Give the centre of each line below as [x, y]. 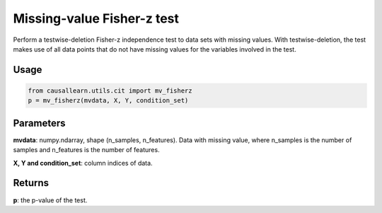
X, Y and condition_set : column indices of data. [83, 163]
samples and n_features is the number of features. [86, 150]
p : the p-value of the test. [50, 200]
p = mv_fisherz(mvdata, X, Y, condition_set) [108, 100]
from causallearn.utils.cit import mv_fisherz [110, 91]
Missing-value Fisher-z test [96, 18]
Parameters [39, 123]
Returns [31, 183]
